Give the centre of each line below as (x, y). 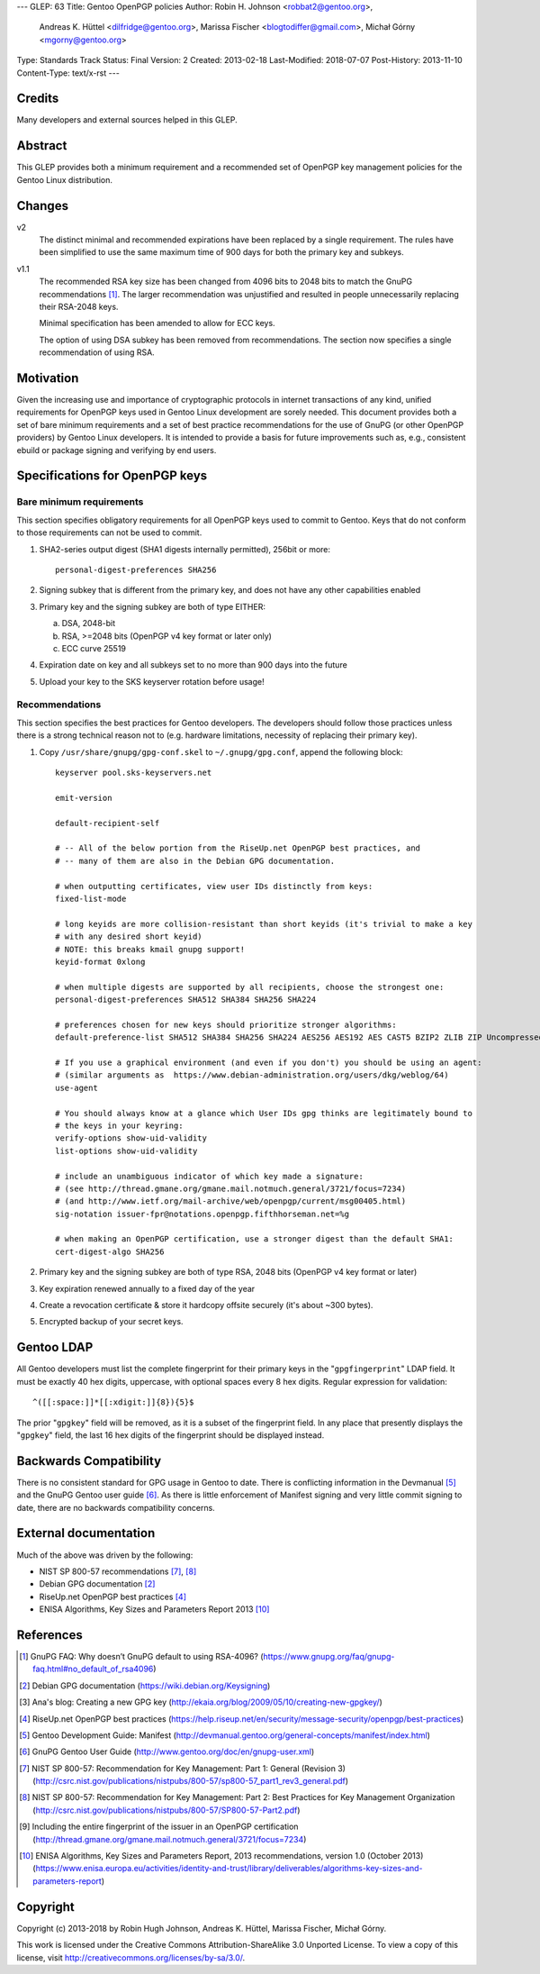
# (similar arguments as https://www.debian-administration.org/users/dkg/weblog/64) (252, 1075)
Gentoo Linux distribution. (64, 179)
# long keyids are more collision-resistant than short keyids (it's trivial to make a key (264, 924)
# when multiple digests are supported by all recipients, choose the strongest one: (250, 987)
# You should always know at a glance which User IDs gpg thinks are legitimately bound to (264, 1113)
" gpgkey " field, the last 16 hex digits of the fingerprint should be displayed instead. (171, 1435)
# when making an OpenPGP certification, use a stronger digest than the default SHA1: (255, 1239)
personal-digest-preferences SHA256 (136, 569)
